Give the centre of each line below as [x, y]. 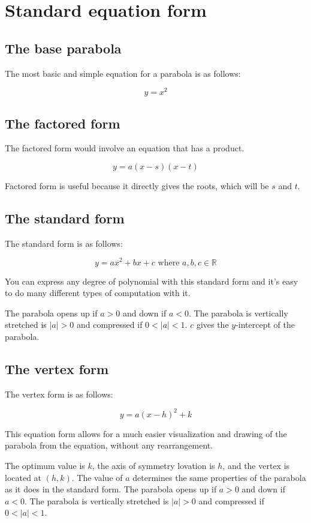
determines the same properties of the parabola [219, 477]
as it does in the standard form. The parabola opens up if [111, 489]
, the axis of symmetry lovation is [153, 465]
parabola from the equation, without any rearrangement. [109, 445]
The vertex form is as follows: [59, 394]
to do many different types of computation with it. [98, 293]
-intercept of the [265, 325]
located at [23, 477]
